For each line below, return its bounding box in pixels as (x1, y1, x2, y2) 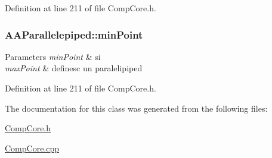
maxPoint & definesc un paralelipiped (5, 62, 143, 74)
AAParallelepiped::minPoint (5, 27, 143, 42)
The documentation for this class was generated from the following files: (5, 102, 268, 114)
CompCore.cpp (5, 141, 60, 154)
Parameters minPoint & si (5, 50, 101, 62)
